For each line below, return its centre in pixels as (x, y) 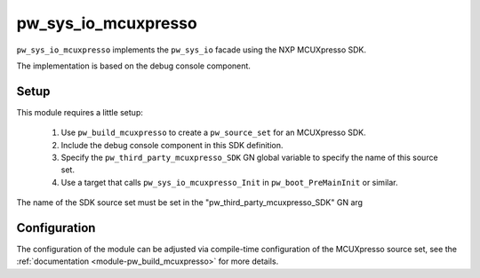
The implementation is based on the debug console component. (133, 66)
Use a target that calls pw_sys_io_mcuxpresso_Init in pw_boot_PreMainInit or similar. (229, 182)
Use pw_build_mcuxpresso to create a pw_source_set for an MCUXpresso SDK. (213, 132)
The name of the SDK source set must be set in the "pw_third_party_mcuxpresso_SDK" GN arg (190, 203)
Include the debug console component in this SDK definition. (172, 145)
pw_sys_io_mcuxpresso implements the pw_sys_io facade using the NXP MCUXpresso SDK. (192, 50)
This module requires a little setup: (80, 112)
